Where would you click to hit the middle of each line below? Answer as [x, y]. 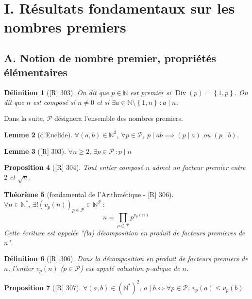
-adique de [165, 268]
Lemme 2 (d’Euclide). [38, 134]
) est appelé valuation [112, 268]
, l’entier [21, 268]
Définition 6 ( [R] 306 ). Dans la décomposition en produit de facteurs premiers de [126, 258]
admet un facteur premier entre [199, 167]
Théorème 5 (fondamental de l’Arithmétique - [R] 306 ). [89, 194]
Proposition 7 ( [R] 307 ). [42, 287]
